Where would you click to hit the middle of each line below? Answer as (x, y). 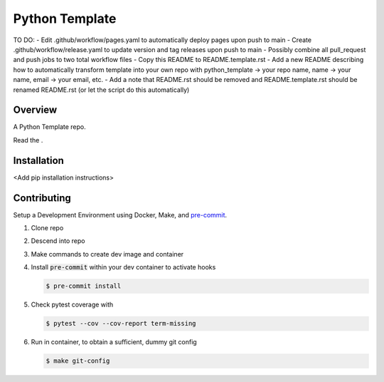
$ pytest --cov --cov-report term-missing (121, 324)
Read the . (28, 140)
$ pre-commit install (84, 286)
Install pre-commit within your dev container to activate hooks (123, 267)
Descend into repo (58, 241)
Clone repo (47, 228)
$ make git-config (78, 361)
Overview (35, 110)
